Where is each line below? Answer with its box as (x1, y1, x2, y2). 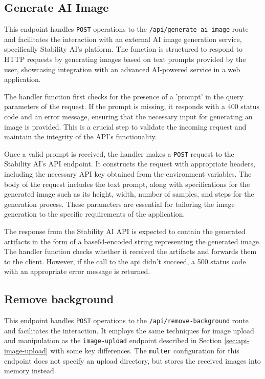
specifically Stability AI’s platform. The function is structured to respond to (4, 44, 243, 54)
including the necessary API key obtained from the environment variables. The (4, 169, 252, 179)
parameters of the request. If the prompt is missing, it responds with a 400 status (4, 101, 260, 112)
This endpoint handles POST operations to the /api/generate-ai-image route (4, 24, 249, 34)
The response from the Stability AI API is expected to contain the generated (4, 226, 246, 237)
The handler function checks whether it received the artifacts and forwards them (4, 246, 257, 257)
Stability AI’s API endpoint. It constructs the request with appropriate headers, (4, 158, 255, 169)
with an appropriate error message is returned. (4, 266, 150, 277)
